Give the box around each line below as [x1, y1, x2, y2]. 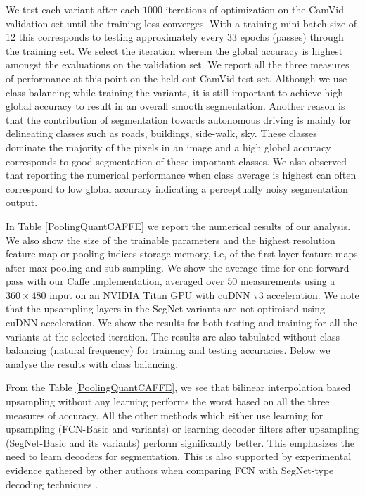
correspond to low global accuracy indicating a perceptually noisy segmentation [6, 181, 348, 196]
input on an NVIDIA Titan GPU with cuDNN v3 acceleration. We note [49, 287, 359, 302]
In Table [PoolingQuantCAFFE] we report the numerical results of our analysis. [6, 218, 351, 233]
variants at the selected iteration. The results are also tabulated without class [6, 329, 340, 343]
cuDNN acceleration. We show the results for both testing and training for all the [6, 315, 357, 330]
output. [6, 195, 38, 210]
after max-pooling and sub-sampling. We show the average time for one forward [6, 260, 350, 274]
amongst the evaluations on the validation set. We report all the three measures [6, 57, 350, 72]
